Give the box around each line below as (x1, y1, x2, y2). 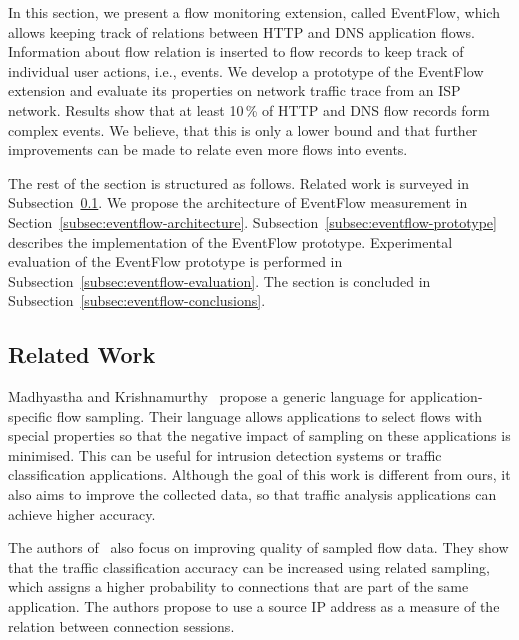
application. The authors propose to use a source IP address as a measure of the (8, 596, 500, 617)
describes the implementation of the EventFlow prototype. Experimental (8, 231, 453, 252)
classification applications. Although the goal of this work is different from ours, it (8, 464, 511, 485)
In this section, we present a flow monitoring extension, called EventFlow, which (8, 2, 500, 22)
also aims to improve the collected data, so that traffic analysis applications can (8, 484, 497, 505)
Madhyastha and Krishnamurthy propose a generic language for (8, 386, 406, 407)
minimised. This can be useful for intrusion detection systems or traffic (8, 444, 442, 465)
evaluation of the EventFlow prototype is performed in (8, 251, 343, 272)
